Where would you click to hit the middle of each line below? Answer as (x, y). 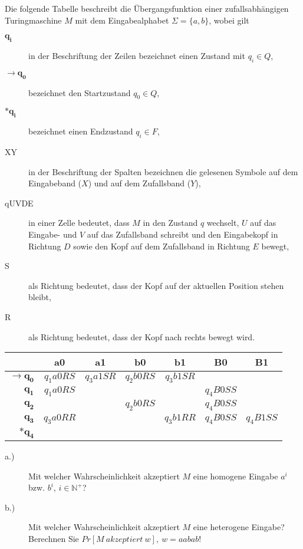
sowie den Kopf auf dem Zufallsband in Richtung (162, 246)
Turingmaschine (33, 20)
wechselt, (223, 223)
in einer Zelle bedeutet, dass (79, 223)
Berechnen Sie (54, 538)
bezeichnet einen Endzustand (81, 131)
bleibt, (40, 297)
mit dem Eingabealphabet (122, 20)
